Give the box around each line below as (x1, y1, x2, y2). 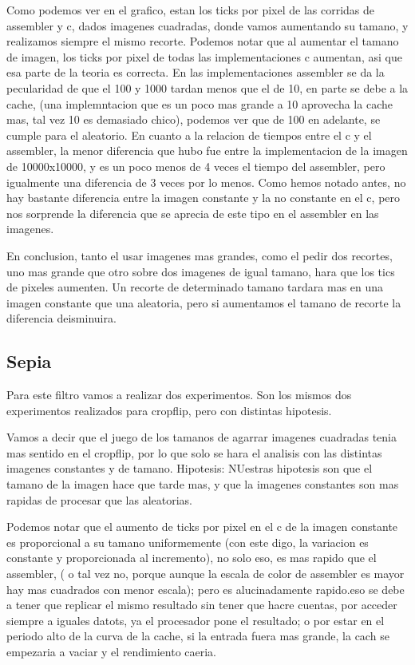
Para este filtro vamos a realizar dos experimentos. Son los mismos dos (6, 386, 352, 403)
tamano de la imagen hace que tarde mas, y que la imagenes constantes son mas (6, 476, 399, 493)
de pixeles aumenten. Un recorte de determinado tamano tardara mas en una (6, 279, 384, 295)
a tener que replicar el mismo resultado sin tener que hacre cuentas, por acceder (6, 596, 397, 613)
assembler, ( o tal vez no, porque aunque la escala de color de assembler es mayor (6, 565, 405, 582)
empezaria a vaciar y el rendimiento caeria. (6, 643, 217, 659)
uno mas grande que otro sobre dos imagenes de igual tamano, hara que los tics (6, 263, 395, 279)
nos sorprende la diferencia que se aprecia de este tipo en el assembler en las (6, 204, 379, 221)
